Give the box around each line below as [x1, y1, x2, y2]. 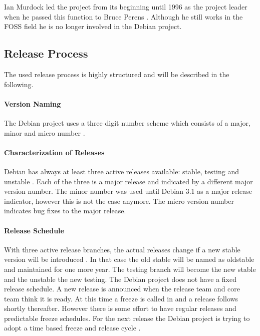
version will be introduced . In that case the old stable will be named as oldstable [4, 254, 254, 264]
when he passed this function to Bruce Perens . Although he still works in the [4, 11, 243, 22]
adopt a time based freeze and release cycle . [4, 322, 141, 333]
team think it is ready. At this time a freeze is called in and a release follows [4, 293, 238, 303]
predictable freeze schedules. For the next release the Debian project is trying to [4, 312, 250, 323]
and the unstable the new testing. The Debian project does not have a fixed [4, 273, 237, 284]
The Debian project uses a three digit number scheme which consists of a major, [4, 117, 250, 128]
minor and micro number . [4, 127, 85, 138]
